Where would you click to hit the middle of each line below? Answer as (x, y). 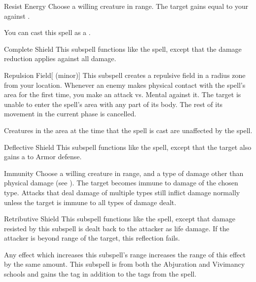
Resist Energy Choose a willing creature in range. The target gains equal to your (126, 6)
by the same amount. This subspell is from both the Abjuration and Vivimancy (125, 264)
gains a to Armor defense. (43, 157)
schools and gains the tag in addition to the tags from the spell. (100, 274)
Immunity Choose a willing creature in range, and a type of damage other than (124, 173)
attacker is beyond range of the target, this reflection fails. (92, 238)
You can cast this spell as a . (47, 32)
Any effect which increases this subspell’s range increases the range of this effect (125, 254)
